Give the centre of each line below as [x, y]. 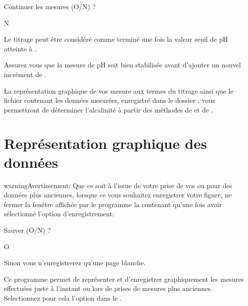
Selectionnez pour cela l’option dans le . [63, 298]
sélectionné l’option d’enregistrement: [59, 214]
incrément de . [25, 74]
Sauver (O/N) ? [27, 230]
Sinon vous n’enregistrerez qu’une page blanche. [75, 263]
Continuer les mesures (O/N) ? [50, 6]
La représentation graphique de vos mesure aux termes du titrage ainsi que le [119, 90]
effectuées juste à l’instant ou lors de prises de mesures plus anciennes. [108, 288]
